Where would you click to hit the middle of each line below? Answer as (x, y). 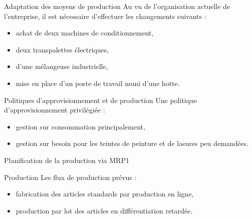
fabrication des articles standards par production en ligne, (105, 194)
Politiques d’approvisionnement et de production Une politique (101, 100)
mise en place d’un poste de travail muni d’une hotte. (98, 83)
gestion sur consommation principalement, (80, 126)
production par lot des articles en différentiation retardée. (104, 210)
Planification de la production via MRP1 (67, 160)
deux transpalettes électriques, (62, 49)
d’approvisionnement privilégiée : (55, 110)
